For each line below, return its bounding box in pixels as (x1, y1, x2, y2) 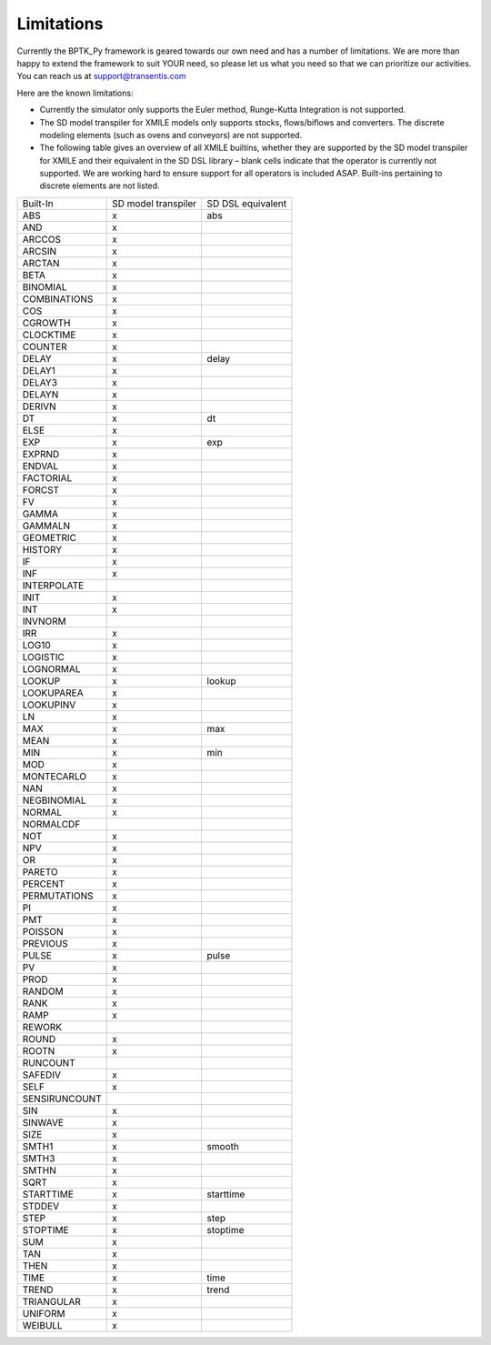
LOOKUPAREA (22, 687, 84, 699)
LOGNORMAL (22, 662, 81, 675)
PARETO (22, 865, 58, 878)
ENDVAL (22, 459, 59, 472)
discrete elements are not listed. (39, 180, 160, 191)
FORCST (22, 483, 59, 496)
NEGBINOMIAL (22, 794, 86, 807)
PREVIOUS (22, 937, 68, 949)
